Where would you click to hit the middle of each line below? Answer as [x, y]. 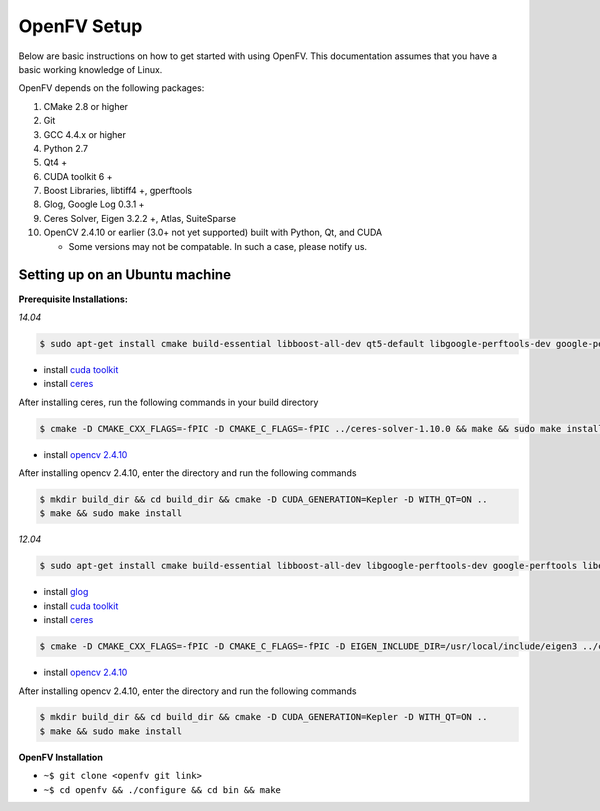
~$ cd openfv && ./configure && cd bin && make [162, 789]
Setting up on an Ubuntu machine [125, 275]
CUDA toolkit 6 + [78, 176]
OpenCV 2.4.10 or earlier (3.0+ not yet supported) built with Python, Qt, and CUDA [213, 232]
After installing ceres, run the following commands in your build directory [168, 402]
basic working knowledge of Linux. [90, 69]
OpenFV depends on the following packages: [111, 88]
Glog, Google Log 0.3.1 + [94, 204]
